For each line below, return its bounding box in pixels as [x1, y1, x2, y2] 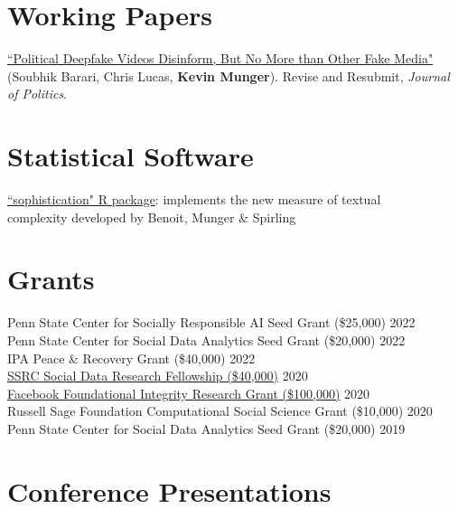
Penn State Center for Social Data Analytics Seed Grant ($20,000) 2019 [7, 419, 406, 438]
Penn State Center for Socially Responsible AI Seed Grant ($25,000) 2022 [7, 313, 416, 332]
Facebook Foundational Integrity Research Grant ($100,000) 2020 [7, 383, 370, 402]
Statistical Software [7, 137, 254, 174]
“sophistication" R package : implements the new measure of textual [7, 190, 381, 209]
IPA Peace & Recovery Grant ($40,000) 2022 [7, 348, 256, 367]
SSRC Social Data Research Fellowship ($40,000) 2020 [7, 366, 308, 385]
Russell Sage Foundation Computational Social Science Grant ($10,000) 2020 [7, 401, 433, 420]
